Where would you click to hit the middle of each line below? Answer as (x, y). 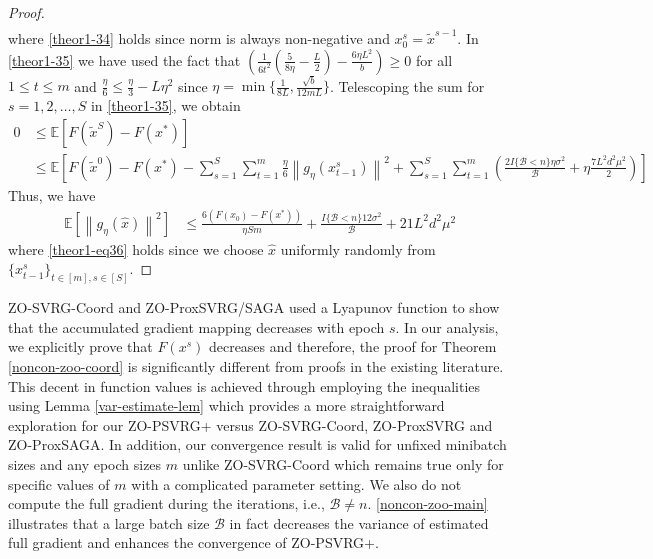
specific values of (59, 483)
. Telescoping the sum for (407, 85)
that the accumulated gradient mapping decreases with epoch (196, 326)
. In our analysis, (447, 326)
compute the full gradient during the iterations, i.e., (166, 503)
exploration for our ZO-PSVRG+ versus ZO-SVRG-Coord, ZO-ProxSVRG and (250, 424)
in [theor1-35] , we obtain (165, 105)
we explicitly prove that (80, 346)
